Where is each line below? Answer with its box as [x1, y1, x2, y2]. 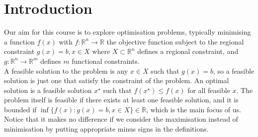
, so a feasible [213, 65, 255, 76]
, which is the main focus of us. [146, 104, 241, 114]
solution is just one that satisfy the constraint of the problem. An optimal [4, 75, 229, 86]
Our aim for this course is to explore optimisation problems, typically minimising [4, 27, 251, 37]
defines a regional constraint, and [137, 46, 239, 56]
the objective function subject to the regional [106, 36, 244, 46]
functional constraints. [72, 55, 140, 66]
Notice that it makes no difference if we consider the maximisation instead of [4, 114, 238, 124]
